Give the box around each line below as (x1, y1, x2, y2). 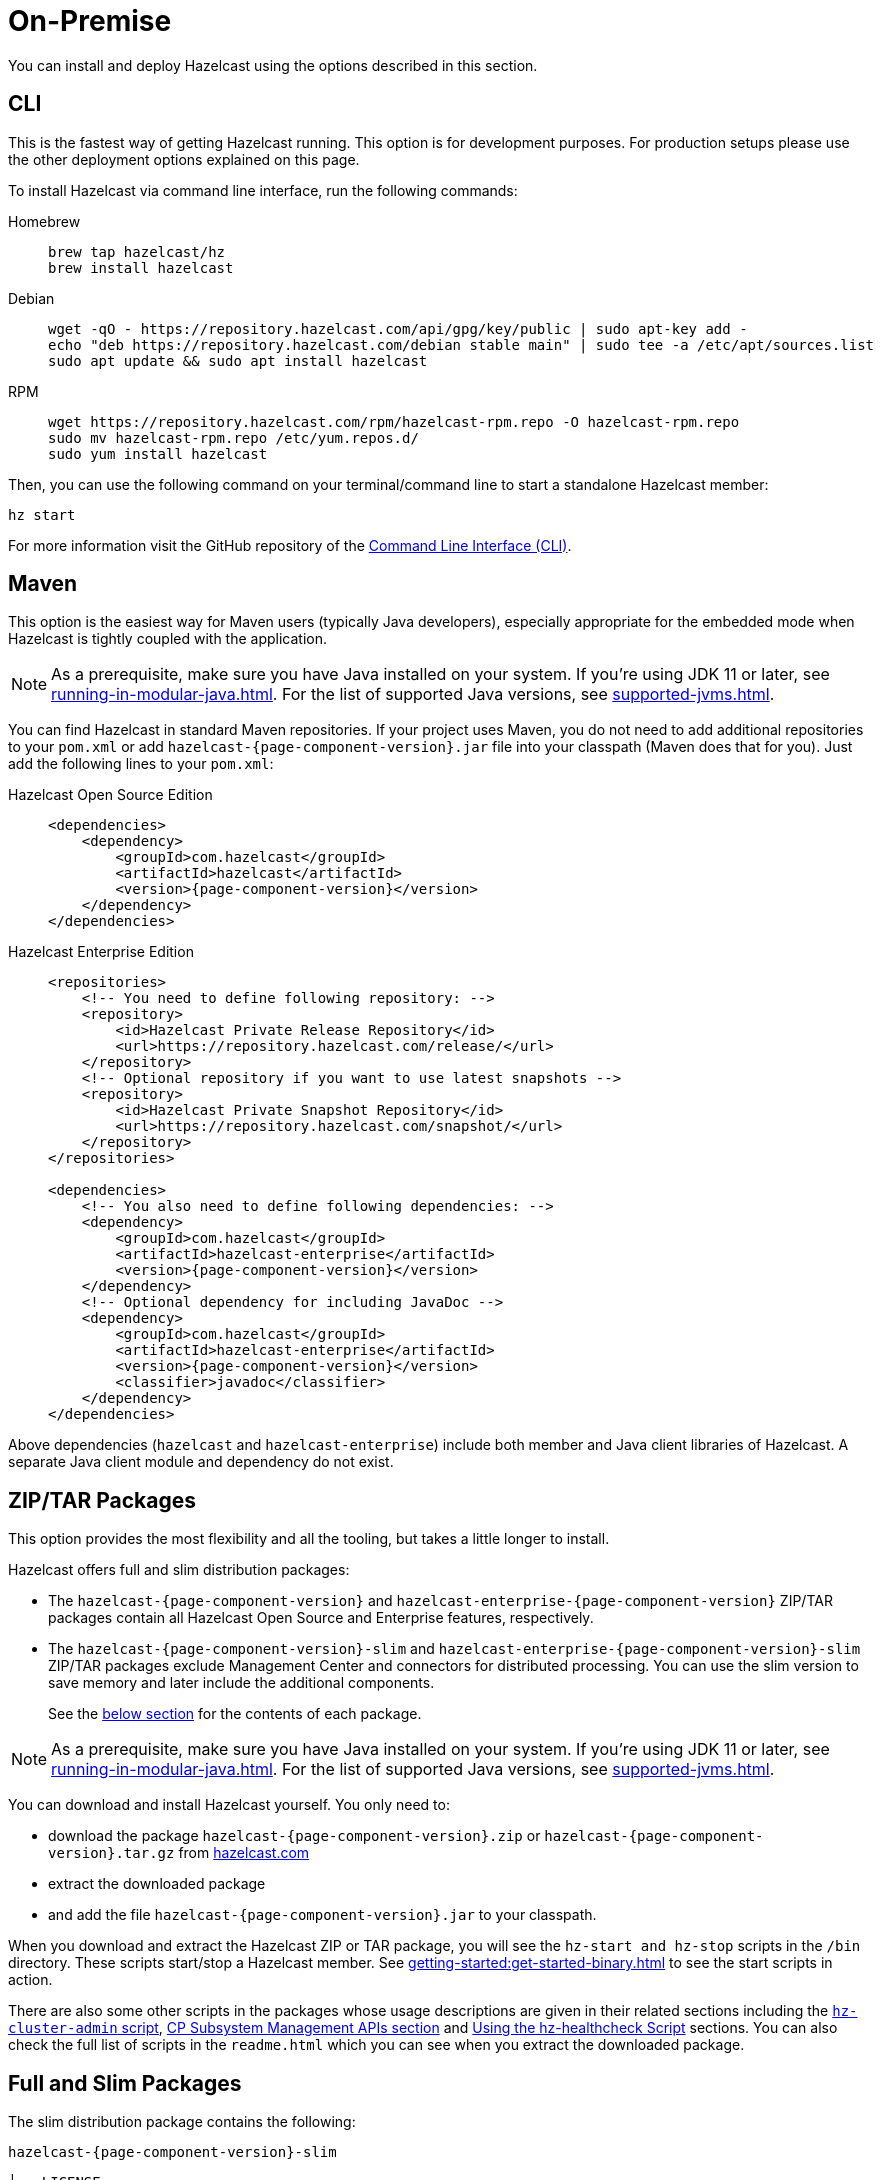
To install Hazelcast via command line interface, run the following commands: (8, 181, 518, 199)
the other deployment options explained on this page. (8, 150, 360, 168)
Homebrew (8, 212, 81, 230)
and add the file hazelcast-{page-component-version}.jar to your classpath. (48, 1906, 597, 1924)
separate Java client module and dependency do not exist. (8, 1453, 394, 1471)
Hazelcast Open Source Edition (8, 786, 213, 804)
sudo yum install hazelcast (48, 445, 268, 462)
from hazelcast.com (178, 1844, 310, 1862)
